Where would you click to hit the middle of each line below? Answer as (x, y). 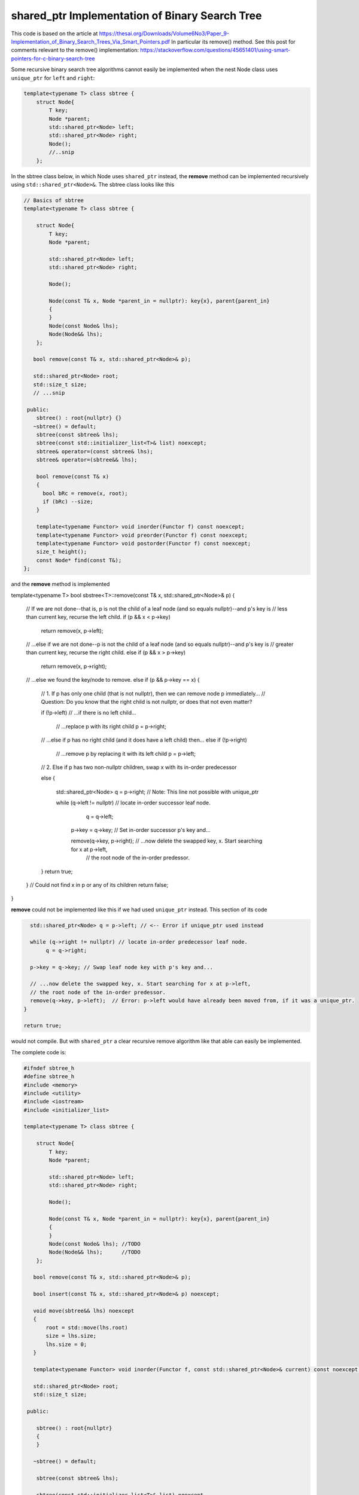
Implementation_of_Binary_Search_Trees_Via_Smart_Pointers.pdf (91, 41)
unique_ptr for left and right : (53, 78)
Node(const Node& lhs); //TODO (95, 1244)
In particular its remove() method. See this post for (233, 41)
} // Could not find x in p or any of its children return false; (97, 884)
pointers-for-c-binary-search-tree (53, 58)
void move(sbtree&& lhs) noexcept (84, 1311)
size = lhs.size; (71, 1336)
